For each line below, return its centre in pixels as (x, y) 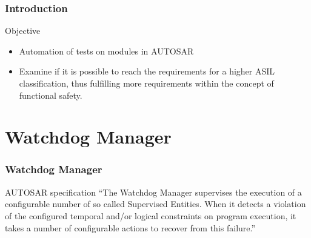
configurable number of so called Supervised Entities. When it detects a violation (155, 204)
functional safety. (51, 95)
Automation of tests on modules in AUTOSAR (106, 51)
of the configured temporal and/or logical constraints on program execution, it (151, 215)
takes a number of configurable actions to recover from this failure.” (130, 227)
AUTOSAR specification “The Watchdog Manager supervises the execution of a (153, 192)
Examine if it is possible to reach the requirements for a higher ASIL (147, 71)
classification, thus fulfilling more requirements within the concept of (146, 83)
